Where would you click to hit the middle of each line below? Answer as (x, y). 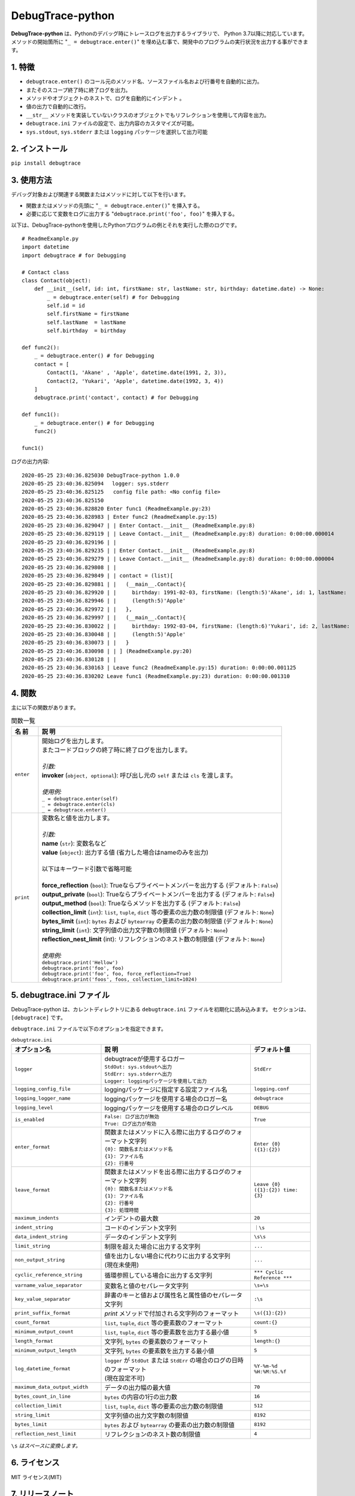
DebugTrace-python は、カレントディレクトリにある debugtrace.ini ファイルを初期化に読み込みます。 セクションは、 (160, 1010)
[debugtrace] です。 (38, 1018)
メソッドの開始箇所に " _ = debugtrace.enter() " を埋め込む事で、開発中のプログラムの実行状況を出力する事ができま (160, 41)
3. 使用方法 (31, 180)
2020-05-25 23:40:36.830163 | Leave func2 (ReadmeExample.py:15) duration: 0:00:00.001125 (159, 668)
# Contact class (45, 272)
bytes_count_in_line (43, 1396)
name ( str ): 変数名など (74, 843)
